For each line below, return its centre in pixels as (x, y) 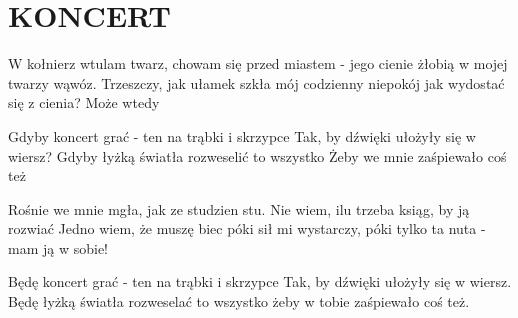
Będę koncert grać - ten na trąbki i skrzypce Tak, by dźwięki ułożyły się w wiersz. (260, 281)
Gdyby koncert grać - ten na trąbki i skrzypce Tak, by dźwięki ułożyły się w (242, 135)
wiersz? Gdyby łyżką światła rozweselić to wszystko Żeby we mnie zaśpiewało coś (257, 155)
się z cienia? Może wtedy (84, 102)
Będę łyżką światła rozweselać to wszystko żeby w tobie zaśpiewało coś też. (239, 301)
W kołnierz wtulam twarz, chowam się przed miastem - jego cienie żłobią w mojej (258, 63)
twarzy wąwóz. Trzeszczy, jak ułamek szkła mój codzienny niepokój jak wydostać (256, 82)
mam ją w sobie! (58, 247)
